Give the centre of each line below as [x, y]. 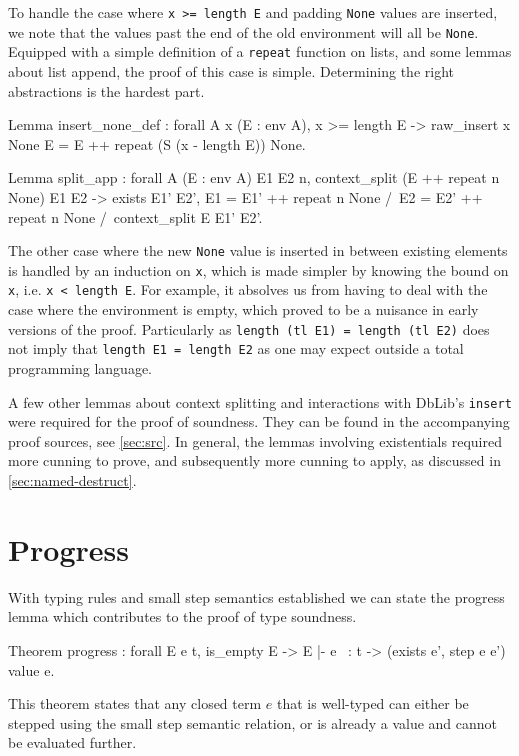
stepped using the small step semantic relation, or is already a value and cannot [253, 722]
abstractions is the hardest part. [106, 90]
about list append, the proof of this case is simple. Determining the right [231, 70]
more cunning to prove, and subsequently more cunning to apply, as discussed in [254, 460]
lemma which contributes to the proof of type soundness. [182, 616]
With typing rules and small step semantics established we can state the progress [256, 596]
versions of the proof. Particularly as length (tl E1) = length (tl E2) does [249, 328]
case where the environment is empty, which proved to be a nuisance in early [243, 309]
